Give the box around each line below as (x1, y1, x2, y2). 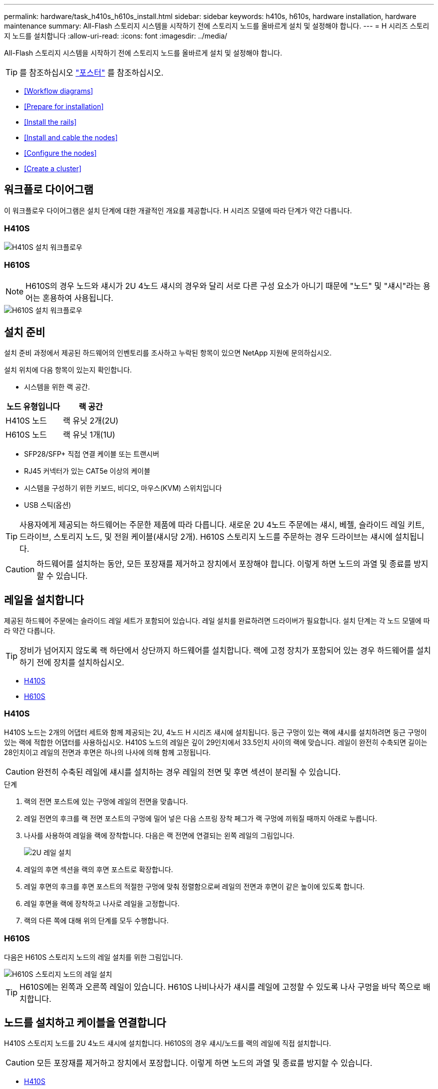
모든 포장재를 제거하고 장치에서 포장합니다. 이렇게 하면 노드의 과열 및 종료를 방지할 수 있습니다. (36, 1058, 372, 1068)
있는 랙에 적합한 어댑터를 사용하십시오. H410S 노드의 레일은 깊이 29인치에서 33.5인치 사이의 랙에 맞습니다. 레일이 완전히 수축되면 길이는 (4, 738, 427, 747)
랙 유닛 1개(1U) (62, 430, 115, 440)
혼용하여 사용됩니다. (42, 293, 113, 303)
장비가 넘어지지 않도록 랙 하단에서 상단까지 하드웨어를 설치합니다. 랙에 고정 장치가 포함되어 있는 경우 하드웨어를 (19, 645, 414, 656)
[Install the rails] (24, 118, 77, 126)
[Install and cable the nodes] (24, 133, 118, 142)
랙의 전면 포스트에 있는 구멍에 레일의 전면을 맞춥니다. (24, 797, 188, 806)
